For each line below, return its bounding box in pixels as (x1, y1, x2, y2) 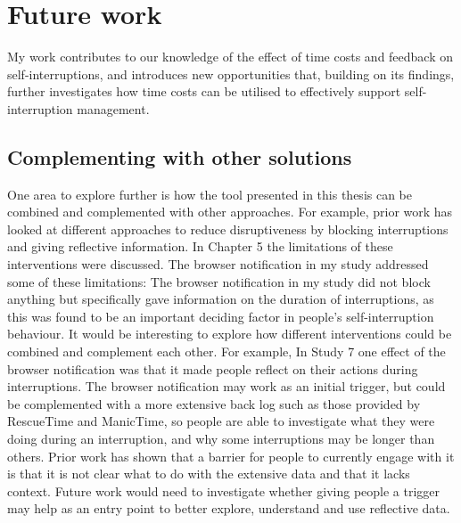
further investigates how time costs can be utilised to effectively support (7, 82, 401, 101)
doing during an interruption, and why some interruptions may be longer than (7, 429, 435, 448)
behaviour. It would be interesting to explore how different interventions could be (7, 324, 452, 343)
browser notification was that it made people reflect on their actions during (7, 359, 418, 378)
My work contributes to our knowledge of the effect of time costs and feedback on (7, 47, 454, 66)
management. (77, 99, 150, 118)
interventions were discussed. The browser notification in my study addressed (7, 255, 429, 274)
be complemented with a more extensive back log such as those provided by (7, 394, 421, 413)
